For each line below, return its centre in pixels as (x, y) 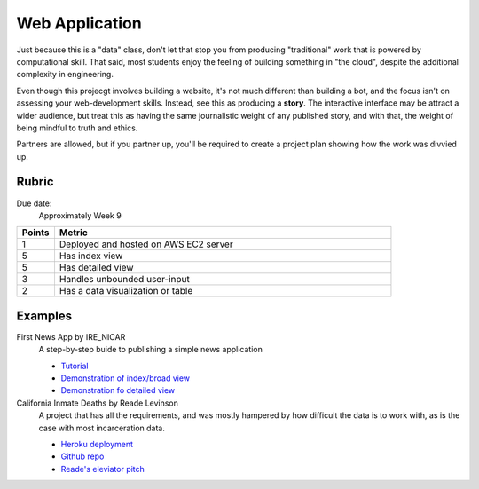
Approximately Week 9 (80, 215)
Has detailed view (96, 268)
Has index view (91, 256)
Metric (73, 233)
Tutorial (75, 366)
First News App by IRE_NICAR (71, 336)
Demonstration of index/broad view (126, 378)
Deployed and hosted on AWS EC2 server (146, 244)
